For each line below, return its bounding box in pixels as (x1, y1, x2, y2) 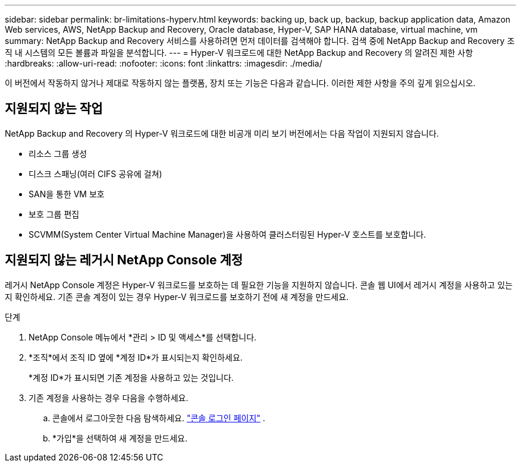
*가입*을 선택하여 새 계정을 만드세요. (52, 433, 188, 443)
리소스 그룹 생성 (29, 148, 87, 159)
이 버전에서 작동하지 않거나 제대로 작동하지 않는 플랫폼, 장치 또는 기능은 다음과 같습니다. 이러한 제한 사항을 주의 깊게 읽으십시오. (5, 78, 476, 88)
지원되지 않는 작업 (5, 101, 103, 116)
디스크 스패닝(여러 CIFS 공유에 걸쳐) (29, 168, 162, 179)
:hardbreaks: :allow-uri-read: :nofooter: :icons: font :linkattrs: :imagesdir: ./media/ (5, 58, 322, 68)
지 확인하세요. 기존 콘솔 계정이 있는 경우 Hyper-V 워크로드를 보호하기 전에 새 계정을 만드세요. (5, 291, 349, 302)
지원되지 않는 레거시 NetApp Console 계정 (5, 253, 243, 268)
